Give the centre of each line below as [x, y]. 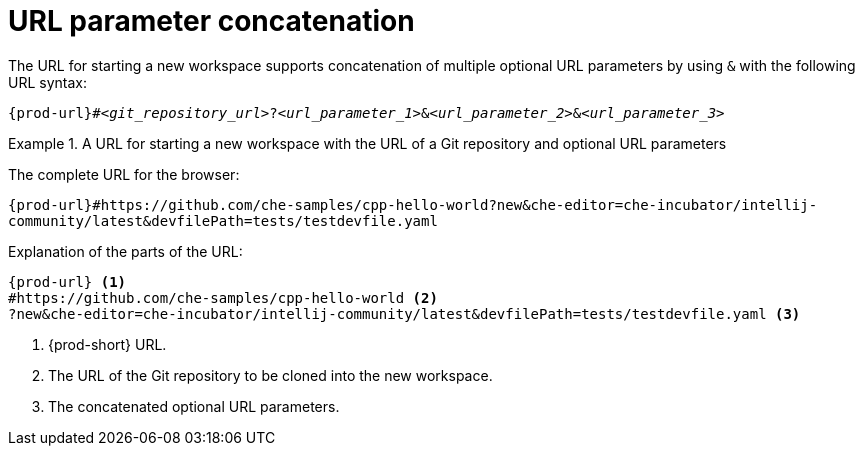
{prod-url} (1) [67, 281]
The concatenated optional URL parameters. [194, 406]
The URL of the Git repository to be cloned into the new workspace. [270, 375]
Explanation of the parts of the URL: [125, 251]
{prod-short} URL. [107, 344]
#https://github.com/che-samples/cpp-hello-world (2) [223, 297]
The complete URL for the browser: [124, 174]
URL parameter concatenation [211, 21]
